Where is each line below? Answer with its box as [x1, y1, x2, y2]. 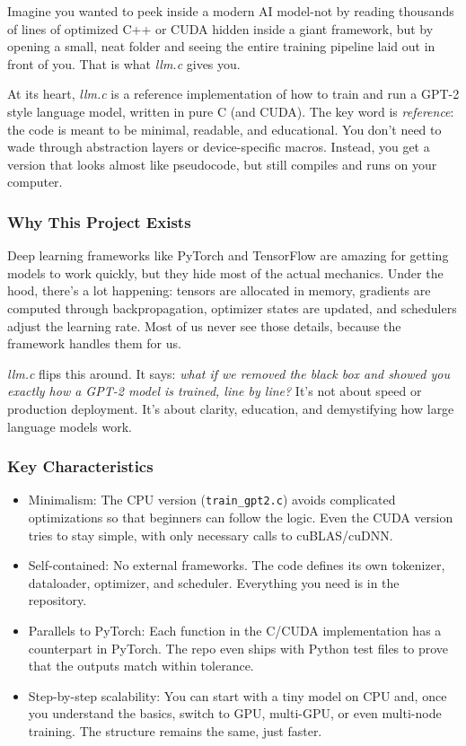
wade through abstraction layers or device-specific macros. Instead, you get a [7, 137, 430, 156]
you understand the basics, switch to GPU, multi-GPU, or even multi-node [28, 704, 442, 723]
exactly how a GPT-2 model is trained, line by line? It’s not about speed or [7, 382, 422, 400]
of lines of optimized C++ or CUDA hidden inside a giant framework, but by [7, 19, 434, 38]
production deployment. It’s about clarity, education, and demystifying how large [7, 399, 454, 417]
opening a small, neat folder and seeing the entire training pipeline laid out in [7, 37, 435, 56]
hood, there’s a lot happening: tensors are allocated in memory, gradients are [7, 281, 431, 300]
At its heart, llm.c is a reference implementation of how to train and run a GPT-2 [7, 84, 460, 103]
